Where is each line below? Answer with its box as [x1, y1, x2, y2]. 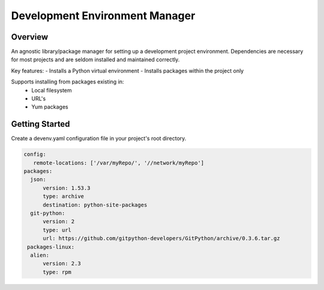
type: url [43, 226, 72, 234]
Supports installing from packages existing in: [11, 78, 124, 85]
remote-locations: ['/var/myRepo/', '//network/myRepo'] [33, 159, 205, 166]
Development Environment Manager [11, 9, 196, 22]
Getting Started [11, 119, 70, 129]
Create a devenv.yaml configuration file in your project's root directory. [11, 135, 187, 142]
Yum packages [31, 103, 68, 110]
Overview [11, 32, 49, 42]
